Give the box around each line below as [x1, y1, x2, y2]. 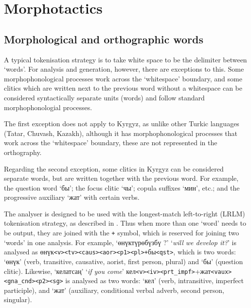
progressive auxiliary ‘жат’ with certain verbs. [4, 192, 140, 202]
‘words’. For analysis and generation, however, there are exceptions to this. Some [4, 64, 244, 74]
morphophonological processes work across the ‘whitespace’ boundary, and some [4, 73, 242, 83]
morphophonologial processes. [4, 102, 92, 112]
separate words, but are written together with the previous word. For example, [4, 173, 239, 183]
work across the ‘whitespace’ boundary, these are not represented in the [4, 137, 217, 148]
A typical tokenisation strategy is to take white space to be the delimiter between [4, 54, 247, 64]
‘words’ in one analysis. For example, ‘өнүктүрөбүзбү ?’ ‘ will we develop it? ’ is [4, 237, 236, 247]
